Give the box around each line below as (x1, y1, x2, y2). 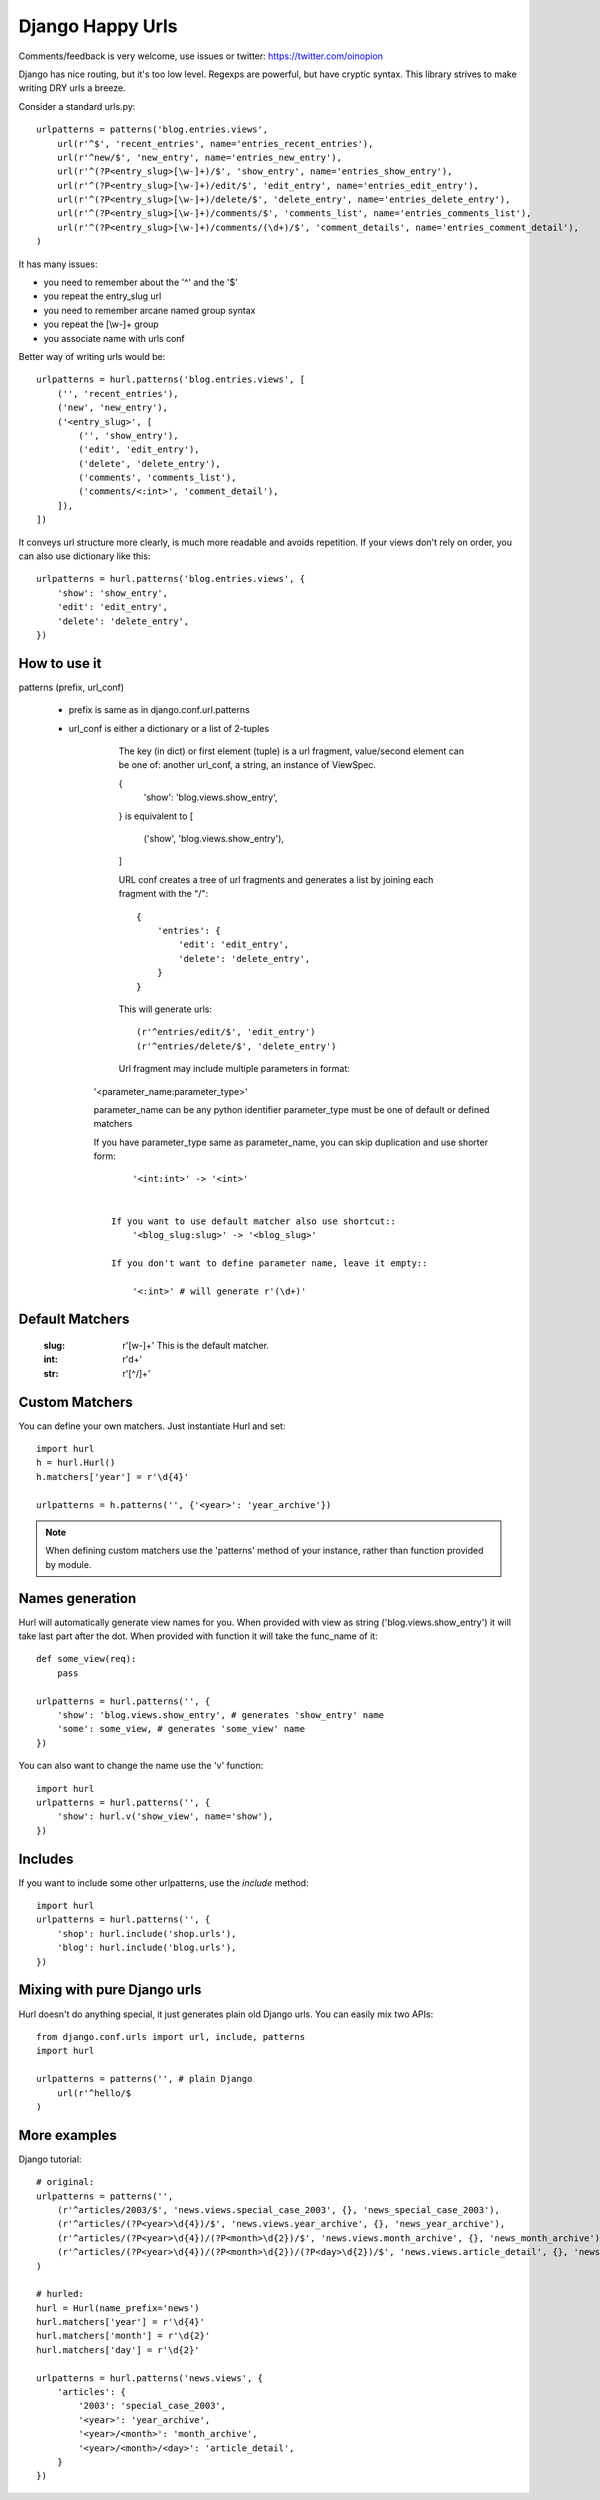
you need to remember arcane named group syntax (43, 304, 256, 316)
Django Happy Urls (18, 15, 179, 37)
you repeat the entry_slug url (43, 290, 162, 302)
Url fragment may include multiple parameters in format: (118, 1063, 350, 1075)
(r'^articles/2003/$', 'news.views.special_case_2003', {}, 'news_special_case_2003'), (56, 2204, 500, 2215)
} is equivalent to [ (118, 810, 194, 822)
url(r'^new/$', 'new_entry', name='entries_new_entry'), (56, 151, 342, 163)
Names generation (18, 1590, 137, 1607)
